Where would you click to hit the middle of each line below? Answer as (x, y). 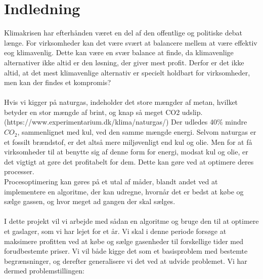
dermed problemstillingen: (44, 271)
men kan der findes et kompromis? (57, 82)
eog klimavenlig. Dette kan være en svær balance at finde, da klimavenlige (119, 52)
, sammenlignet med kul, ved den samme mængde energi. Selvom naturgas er (137, 132)
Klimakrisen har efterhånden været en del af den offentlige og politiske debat (123, 33)
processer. (19, 171)
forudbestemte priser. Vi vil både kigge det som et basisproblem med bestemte (126, 251)
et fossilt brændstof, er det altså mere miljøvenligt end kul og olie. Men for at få (128, 142)
